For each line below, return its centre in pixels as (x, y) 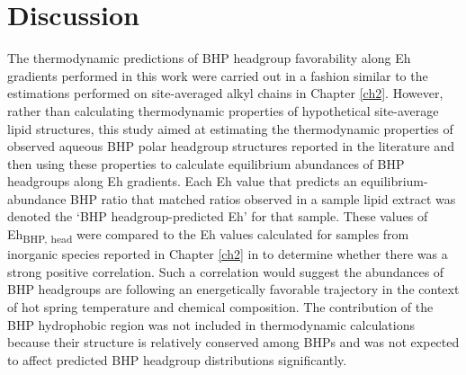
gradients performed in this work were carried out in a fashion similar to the (218, 75)
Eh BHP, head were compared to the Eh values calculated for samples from (208, 235)
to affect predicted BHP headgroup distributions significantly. (177, 359)
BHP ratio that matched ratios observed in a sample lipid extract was (263, 198)
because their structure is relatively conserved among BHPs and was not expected (233, 342)
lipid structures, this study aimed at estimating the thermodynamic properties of (230, 128)
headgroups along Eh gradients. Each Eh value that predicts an (182, 181)
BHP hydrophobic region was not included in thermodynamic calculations (211, 324)
